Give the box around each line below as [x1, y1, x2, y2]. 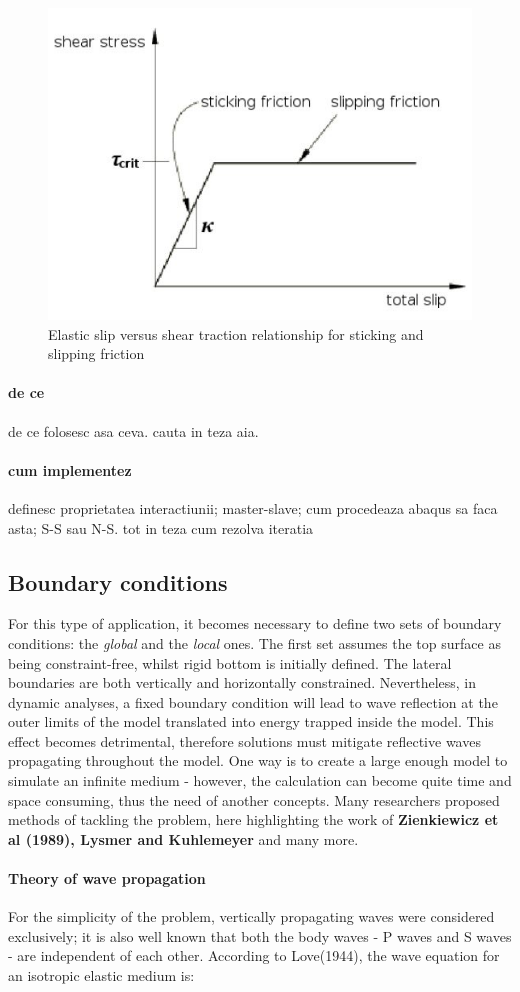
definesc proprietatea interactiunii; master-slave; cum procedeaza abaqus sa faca [8, 497, 498, 518]
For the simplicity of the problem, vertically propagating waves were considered [8, 906, 495, 927]
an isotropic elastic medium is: [8, 965, 195, 986]
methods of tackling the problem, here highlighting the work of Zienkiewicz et [8, 809, 499, 830]
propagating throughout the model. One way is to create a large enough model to [8, 750, 508, 771]
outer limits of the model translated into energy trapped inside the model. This [8, 711, 494, 732]
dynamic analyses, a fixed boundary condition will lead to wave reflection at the [8, 691, 498, 712]
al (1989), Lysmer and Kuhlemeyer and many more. [8, 828, 359, 849]
